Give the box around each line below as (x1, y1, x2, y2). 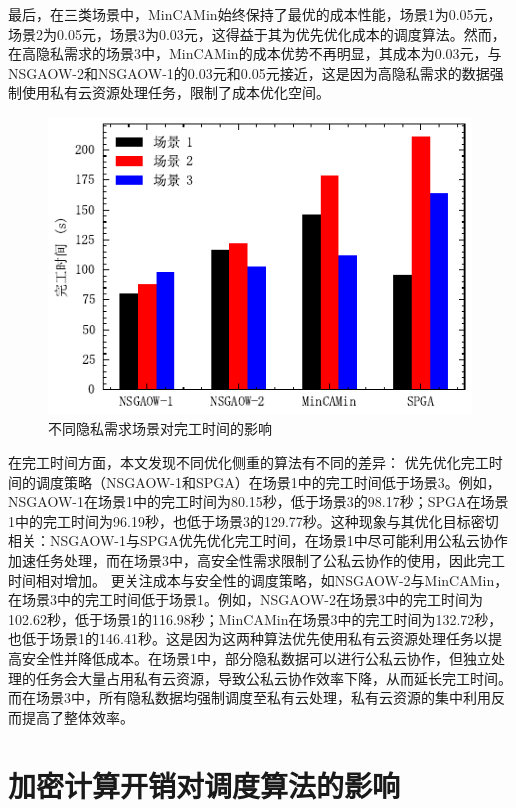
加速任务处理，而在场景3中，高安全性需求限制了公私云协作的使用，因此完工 (8, 549, 505, 570)
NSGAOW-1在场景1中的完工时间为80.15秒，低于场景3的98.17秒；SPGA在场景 (8, 491, 509, 512)
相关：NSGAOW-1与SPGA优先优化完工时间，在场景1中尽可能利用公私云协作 (8, 530, 508, 551)
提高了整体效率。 (21, 706, 134, 727)
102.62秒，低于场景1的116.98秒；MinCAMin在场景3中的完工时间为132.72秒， (8, 608, 503, 629)
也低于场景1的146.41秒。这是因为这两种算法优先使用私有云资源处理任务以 (8, 628, 488, 649)
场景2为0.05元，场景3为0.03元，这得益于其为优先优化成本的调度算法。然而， (8, 23, 506, 44)
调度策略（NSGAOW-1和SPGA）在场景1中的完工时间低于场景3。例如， (35, 471, 501, 492)
